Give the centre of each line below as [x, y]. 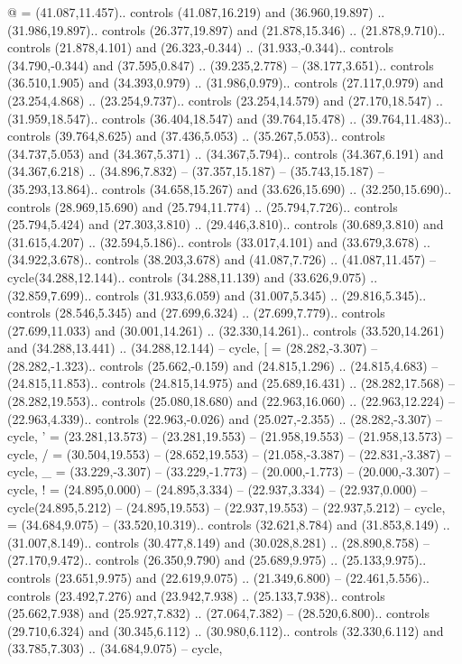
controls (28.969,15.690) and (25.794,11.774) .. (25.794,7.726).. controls [203, 206]
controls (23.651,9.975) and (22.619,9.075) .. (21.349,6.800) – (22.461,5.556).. [218, 577]
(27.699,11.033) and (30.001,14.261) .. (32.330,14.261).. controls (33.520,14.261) [226, 330]
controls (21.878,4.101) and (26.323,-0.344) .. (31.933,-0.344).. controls [201, 47]
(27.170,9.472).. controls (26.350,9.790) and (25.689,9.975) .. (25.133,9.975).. [217, 560]
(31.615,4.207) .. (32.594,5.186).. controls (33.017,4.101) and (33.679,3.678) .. [219, 241]
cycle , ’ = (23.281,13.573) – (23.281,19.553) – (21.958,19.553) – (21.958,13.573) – [230, 436]
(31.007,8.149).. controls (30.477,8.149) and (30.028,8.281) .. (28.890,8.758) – [218, 542]
